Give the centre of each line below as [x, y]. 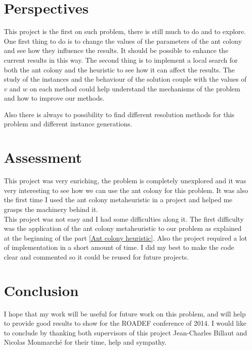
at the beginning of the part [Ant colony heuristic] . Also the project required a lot [126, 237]
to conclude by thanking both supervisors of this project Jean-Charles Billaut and [126, 332]
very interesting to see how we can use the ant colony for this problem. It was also [126, 190]
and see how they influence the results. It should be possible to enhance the [116, 50]
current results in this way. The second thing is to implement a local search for [121, 60]
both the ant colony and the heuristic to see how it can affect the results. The [119, 69]
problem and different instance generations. [68, 124]
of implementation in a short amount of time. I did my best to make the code [119, 247]
